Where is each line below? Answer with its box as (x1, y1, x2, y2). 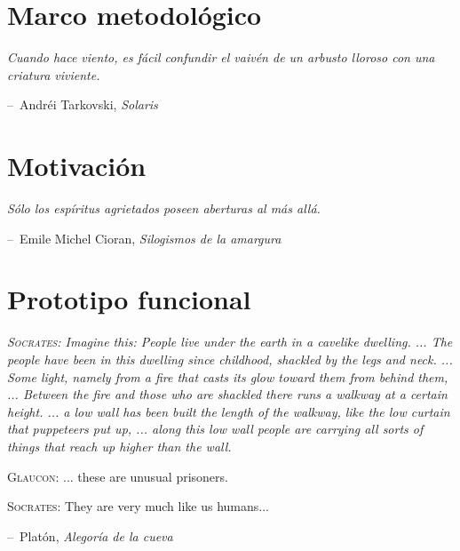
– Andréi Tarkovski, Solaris (7, 95, 158, 114)
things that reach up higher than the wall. (7, 436, 232, 455)
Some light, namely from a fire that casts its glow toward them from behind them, (7, 367, 448, 386)
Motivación (7, 148, 147, 184)
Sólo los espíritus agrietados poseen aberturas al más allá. (7, 199, 321, 218)
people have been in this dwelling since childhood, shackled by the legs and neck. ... (7, 349, 453, 368)
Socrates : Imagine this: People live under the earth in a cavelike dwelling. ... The (7, 332, 453, 351)
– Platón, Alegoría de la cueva (7, 526, 173, 545)
